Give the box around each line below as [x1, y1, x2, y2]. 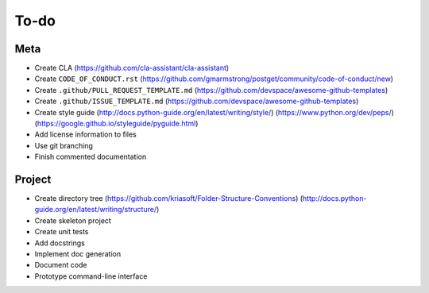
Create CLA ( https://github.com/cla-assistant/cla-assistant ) [34, 64, 230, 73]
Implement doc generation [34, 249, 122, 259]
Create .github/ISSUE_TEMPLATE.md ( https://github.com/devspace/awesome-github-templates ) [34, 96, 359, 106]
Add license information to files [34, 129, 137, 139]
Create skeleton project [34, 215, 111, 226]
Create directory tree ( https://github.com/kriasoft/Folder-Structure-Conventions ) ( [34, 194, 303, 203]
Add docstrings [34, 238, 85, 248]
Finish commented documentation [34, 152, 147, 162]
